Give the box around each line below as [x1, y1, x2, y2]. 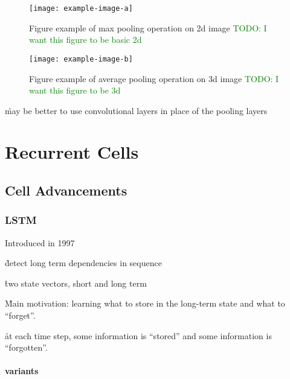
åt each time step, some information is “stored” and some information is [5, 329, 272, 342]
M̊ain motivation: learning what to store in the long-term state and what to [5, 297, 285, 310]
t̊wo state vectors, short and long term [5, 276, 147, 289]
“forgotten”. [5, 341, 48, 354]
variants [5, 365, 39, 377]
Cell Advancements [5, 181, 127, 200]
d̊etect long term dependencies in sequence [5, 256, 162, 269]
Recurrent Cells [5, 139, 139, 164]
